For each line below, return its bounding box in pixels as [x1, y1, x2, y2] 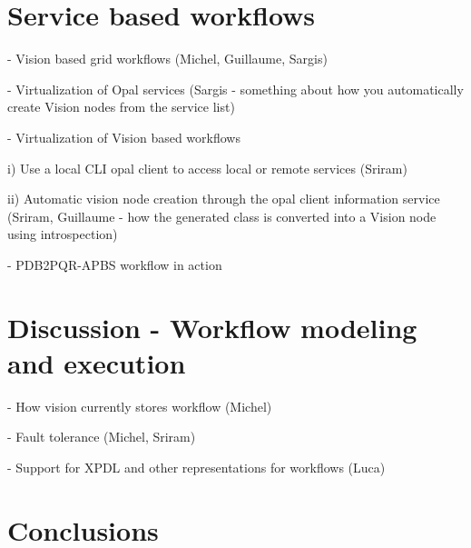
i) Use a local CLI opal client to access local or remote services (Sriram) [7, 158, 407, 177]
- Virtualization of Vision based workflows [7, 127, 240, 146]
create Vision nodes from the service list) [7, 97, 235, 116]
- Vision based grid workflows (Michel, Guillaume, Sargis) [7, 49, 328, 68]
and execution [7, 344, 186, 381]
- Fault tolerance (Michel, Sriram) [7, 427, 196, 446]
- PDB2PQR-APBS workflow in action [7, 254, 222, 274]
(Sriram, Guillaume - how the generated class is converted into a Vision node [7, 206, 437, 225]
